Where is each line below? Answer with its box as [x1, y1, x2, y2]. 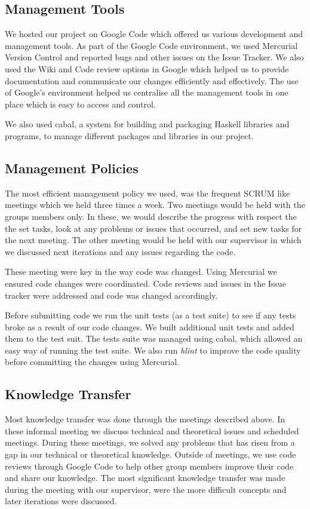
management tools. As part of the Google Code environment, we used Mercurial [5, 39, 298, 51]
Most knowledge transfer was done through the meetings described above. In [5, 413, 286, 425]
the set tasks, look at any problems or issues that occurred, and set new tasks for [5, 222, 302, 234]
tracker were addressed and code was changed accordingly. [5, 289, 218, 301]
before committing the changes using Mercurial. [5, 355, 179, 368]
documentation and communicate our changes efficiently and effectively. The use [5, 74, 299, 87]
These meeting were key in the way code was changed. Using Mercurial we [5, 265, 277, 278]
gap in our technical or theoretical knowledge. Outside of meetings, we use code [5, 448, 296, 461]
